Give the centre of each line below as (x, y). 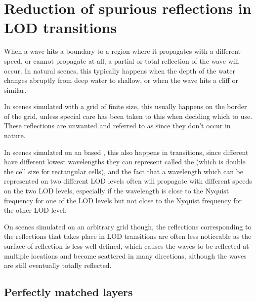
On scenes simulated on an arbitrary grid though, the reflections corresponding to (128, 226)
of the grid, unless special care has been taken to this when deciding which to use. (128, 116)
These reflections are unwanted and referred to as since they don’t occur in (117, 126)
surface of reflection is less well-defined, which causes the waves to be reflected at (127, 246)
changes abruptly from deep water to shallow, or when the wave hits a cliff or (121, 80)
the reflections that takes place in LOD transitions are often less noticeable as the (128, 236)
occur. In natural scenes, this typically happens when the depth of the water (120, 70)
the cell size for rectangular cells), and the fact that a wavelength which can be (124, 171)
